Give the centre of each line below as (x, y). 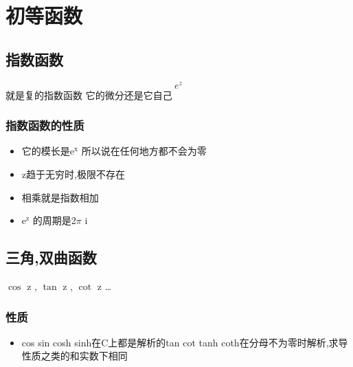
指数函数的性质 (45, 125)
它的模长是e (48, 151)
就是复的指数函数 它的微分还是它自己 (89, 94)
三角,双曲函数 (51, 257)
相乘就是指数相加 (60, 197)
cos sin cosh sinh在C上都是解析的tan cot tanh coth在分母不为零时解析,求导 (185, 342)
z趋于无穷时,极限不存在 (73, 174)
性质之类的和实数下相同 (75, 356)
